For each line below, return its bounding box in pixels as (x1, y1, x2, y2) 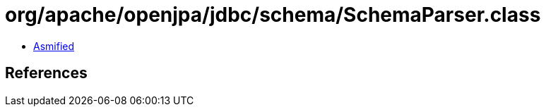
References (5, 64, 88, 82)
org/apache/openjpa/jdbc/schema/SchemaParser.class (5, 3, 541, 27)
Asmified (33, 39, 75, 52)
